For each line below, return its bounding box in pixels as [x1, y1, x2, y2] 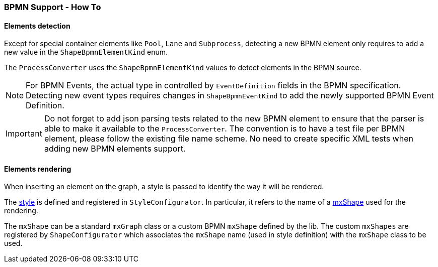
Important [6, 128, 42, 139]
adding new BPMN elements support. [44, 144, 186, 154]
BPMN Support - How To [4, 2, 101, 12]
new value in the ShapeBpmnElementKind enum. [4, 48, 168, 57]
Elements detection [4, 21, 70, 30]
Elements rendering [4, 164, 71, 173]
